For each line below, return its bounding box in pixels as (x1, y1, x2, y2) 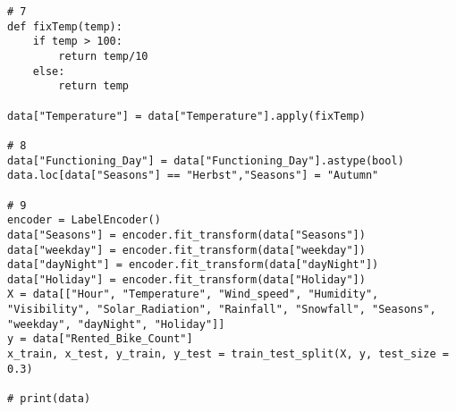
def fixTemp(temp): (7, 20, 122, 33)
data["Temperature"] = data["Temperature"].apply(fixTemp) (7, 109, 366, 122)
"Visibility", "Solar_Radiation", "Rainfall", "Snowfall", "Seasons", (7, 303, 436, 316)
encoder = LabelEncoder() (7, 214, 161, 227)
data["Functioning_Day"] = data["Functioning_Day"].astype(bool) (7, 154, 404, 167)
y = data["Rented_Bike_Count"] (7, 332, 193, 346)
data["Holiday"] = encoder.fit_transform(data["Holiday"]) (7, 273, 366, 286)
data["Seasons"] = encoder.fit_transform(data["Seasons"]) (7, 228, 366, 241)
